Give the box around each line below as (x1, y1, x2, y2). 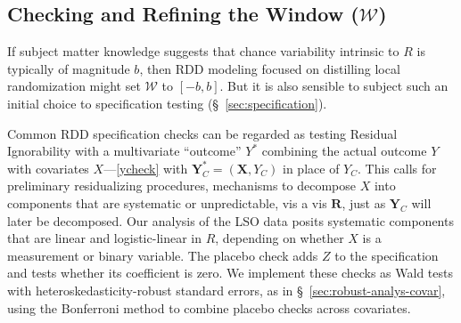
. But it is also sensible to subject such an (219, 77, 449, 95)
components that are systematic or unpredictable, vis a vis (7, 193, 327, 212)
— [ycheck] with (103, 158, 188, 177)
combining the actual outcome (261, 141, 427, 160)
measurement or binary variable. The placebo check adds (7, 246, 318, 264)
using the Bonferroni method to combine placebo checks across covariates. (7, 298, 411, 317)
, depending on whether (215, 229, 344, 247)
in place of (283, 158, 340, 177)
